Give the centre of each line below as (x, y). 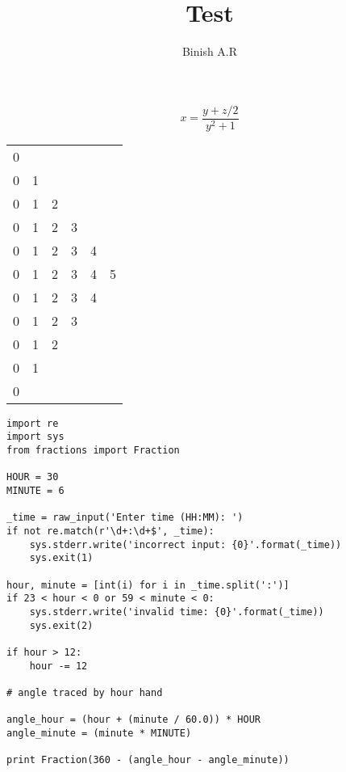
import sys (35, 437)
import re (33, 423)
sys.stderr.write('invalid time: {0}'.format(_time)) (177, 612)
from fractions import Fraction (93, 451)
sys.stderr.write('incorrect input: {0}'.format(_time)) (186, 544)
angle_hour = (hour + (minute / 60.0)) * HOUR (133, 720)
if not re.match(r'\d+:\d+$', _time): (110, 532)
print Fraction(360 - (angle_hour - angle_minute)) (148, 760)
